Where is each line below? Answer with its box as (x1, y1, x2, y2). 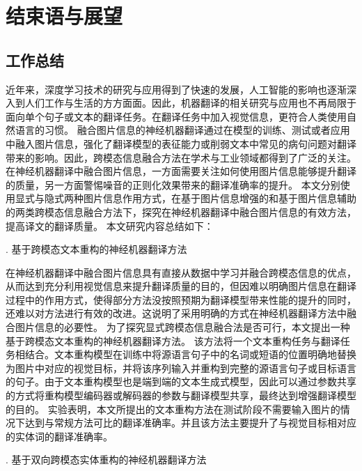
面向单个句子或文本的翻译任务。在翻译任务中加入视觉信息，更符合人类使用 (6, 109, 347, 123)
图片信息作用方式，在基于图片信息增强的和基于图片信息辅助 (83, 191, 356, 206)
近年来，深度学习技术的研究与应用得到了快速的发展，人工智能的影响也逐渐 (6, 82, 347, 96)
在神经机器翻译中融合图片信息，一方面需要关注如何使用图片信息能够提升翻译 (6, 164, 356, 178)
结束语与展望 (6, 1, 123, 30)
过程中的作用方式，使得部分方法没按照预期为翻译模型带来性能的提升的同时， (6, 292, 356, 307)
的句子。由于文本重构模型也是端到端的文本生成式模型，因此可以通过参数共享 (6, 374, 356, 389)
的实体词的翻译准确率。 (6, 428, 113, 443)
